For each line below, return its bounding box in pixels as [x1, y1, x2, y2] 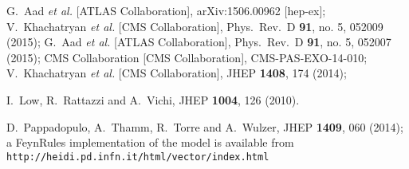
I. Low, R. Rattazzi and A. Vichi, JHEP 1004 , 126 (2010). [6, 91, 300, 108]
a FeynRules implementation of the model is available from [6, 134, 294, 151]
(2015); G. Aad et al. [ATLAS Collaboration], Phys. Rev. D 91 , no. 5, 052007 [6, 33, 391, 50]
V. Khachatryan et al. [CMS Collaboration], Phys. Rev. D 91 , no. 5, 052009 [6, 18, 383, 34]
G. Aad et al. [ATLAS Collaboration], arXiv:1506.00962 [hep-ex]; [6, 2, 326, 18]
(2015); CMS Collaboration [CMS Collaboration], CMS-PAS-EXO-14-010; [6, 49, 368, 65]
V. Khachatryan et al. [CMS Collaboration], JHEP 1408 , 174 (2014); [6, 65, 347, 81]
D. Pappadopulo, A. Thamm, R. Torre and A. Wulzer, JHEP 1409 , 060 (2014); [6, 118, 403, 135]
